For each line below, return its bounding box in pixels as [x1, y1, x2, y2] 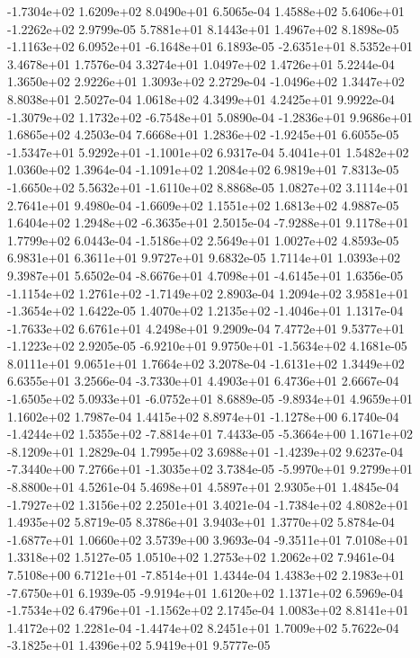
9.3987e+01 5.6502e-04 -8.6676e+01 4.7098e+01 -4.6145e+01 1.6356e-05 [7, 265, 404, 284]
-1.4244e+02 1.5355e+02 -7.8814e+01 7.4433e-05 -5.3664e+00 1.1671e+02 [7, 424, 414, 443]
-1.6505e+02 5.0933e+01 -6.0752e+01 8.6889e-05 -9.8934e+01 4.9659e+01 [7, 389, 414, 408]
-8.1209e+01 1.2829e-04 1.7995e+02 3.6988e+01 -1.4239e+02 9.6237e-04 [7, 441, 404, 460]
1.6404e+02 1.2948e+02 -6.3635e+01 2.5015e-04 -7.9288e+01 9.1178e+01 [7, 213, 409, 232]
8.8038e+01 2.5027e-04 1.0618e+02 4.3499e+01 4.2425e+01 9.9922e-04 [7, 89, 395, 108]
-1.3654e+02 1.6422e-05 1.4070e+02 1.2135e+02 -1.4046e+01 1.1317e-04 [7, 301, 404, 320]
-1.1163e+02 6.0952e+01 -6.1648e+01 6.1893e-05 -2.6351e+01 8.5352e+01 [7, 37, 414, 56]
